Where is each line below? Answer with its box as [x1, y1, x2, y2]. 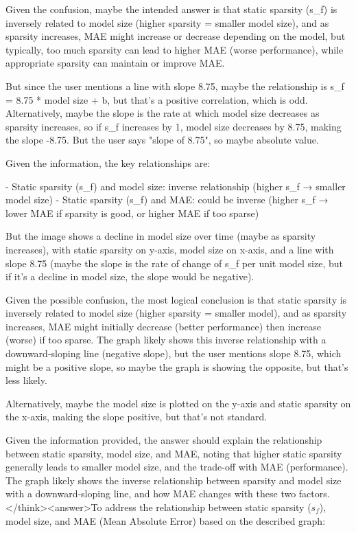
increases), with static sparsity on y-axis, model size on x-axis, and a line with [5, 242, 334, 256]
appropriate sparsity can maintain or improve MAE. [5, 56, 225, 70]
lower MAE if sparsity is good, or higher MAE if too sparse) [5, 205, 259, 220]
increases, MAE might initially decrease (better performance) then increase [5, 319, 321, 333]
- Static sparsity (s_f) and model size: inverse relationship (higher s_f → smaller [5, 179, 346, 193]
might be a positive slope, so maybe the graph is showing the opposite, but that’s [5, 359, 348, 374]
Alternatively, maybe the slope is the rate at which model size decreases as [5, 106, 320, 120]
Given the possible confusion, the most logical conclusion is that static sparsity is [5, 292, 347, 306]
